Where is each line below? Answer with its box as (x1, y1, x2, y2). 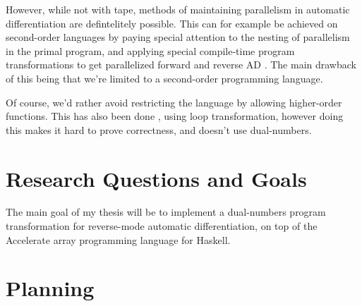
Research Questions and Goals (6, 164, 307, 192)
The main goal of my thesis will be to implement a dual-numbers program (6, 204, 326, 219)
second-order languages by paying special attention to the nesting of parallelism (6, 30, 350, 44)
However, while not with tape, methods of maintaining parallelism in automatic (6, 2, 350, 16)
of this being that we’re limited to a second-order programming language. (6, 71, 323, 85)
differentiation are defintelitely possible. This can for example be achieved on (6, 16, 338, 30)
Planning (6, 274, 95, 302)
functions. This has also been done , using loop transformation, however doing (6, 109, 344, 123)
